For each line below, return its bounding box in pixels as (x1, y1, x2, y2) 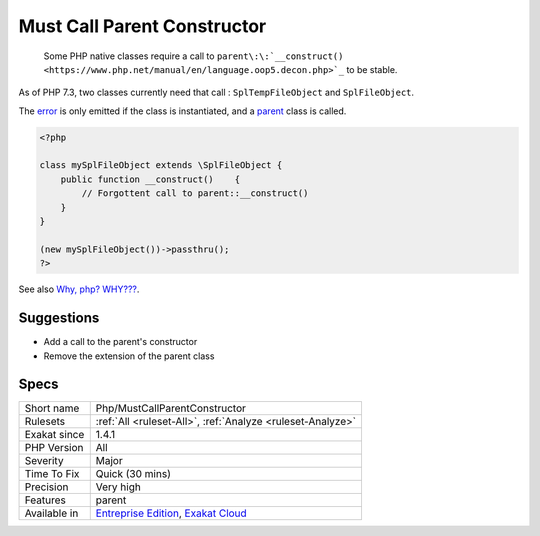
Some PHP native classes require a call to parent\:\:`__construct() (43, 50, 344, 62)
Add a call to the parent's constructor (43, 336, 198, 348)
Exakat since (24, 428, 85, 442)
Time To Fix (24, 467, 80, 481)
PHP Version (24, 441, 84, 455)
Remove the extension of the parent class (43, 350, 215, 362)
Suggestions (18, 310, 100, 327)
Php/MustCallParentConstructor (95, 401, 247, 415)
